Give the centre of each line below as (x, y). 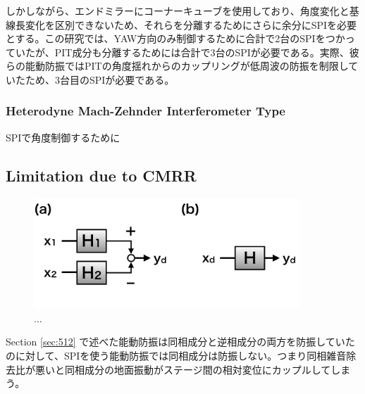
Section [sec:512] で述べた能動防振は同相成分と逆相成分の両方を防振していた (180, 342)
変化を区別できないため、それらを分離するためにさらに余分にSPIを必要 (191, 24)
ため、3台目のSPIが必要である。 (100, 79)
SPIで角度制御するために (63, 137)
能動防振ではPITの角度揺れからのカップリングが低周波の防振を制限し (187, 66)
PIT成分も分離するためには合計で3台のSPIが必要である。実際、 (202, 52)
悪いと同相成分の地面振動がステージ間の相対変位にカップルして (183, 369)
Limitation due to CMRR (101, 175)
